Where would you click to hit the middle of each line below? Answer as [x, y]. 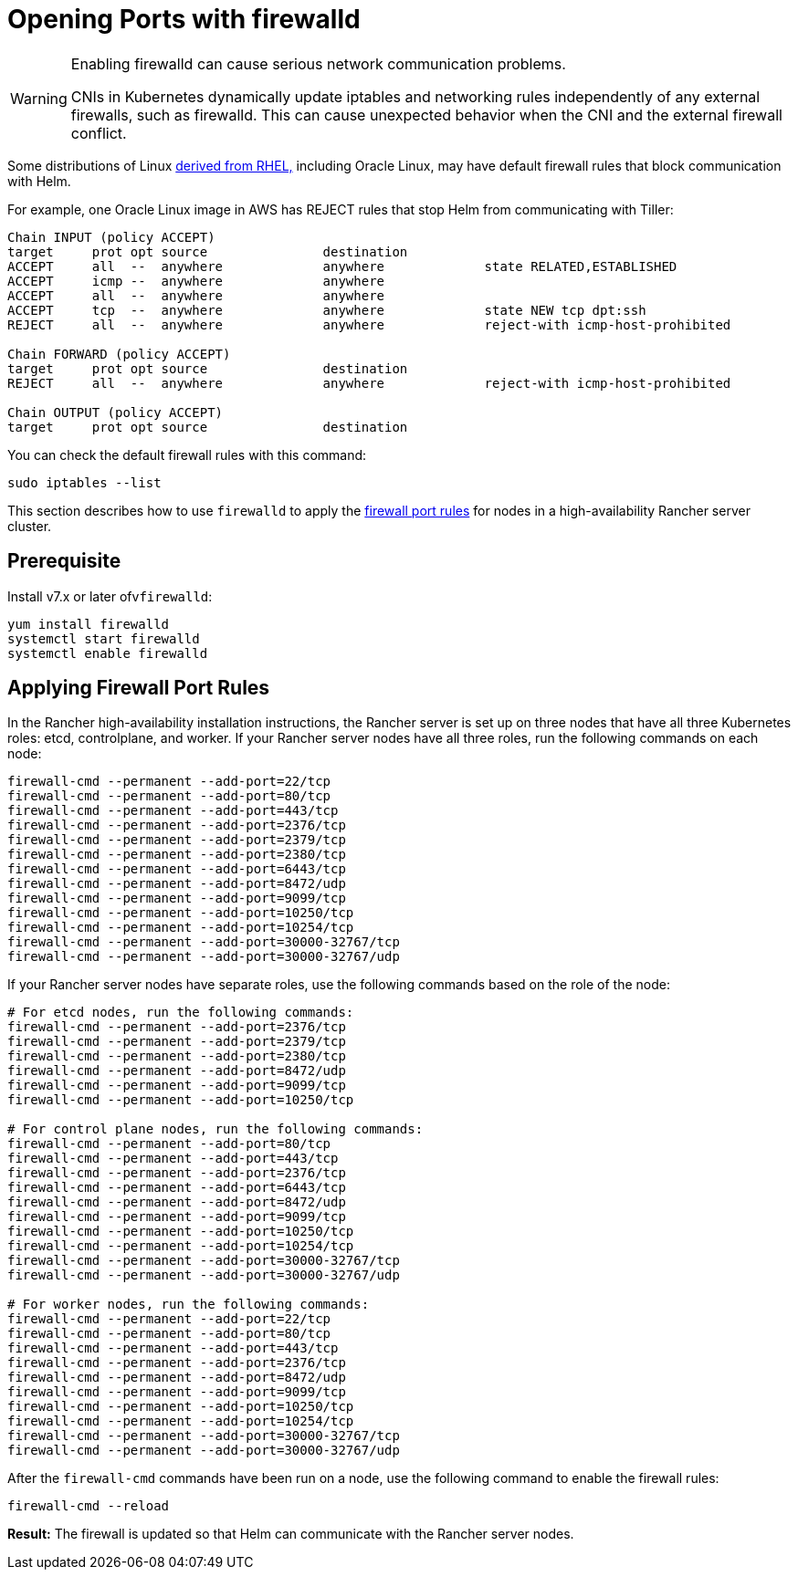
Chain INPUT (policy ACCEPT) [111, 237]
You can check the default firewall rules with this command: [187, 454]
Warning [39, 98]
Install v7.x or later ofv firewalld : [110, 596]
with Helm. [39, 181]
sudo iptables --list [84, 482]
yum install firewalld [89, 624]
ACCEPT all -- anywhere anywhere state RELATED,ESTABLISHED [342, 266]
